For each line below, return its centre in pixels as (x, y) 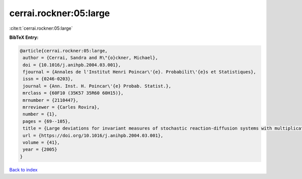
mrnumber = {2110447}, (51, 100)
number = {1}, (40, 114)
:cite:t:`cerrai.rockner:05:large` (41, 28)
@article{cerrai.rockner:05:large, (64, 51)
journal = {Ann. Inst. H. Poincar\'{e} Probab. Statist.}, (97, 86)
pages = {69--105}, (47, 121)
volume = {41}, (42, 142)
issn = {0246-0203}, (48, 79)
